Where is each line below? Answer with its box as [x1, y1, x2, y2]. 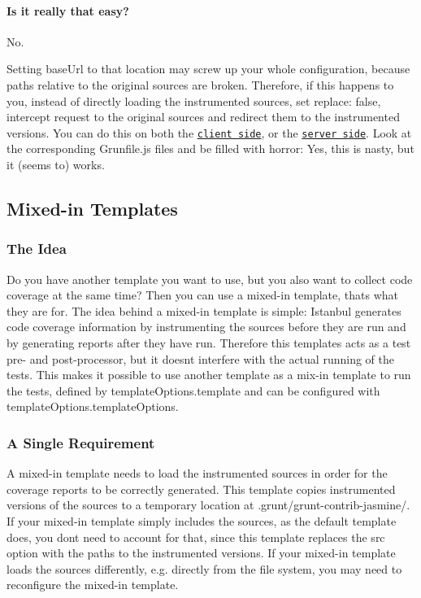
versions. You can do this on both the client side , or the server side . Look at [7, 124, 412, 141]
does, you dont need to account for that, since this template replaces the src [7, 528, 385, 545]
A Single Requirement [7, 432, 155, 452]
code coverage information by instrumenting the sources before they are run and [7, 318, 406, 335]
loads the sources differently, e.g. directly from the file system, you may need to [7, 560, 402, 577]
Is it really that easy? [7, 2, 129, 19]
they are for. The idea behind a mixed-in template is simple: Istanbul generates [7, 302, 401, 319]
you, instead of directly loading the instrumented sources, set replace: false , [7, 92, 381, 109]
